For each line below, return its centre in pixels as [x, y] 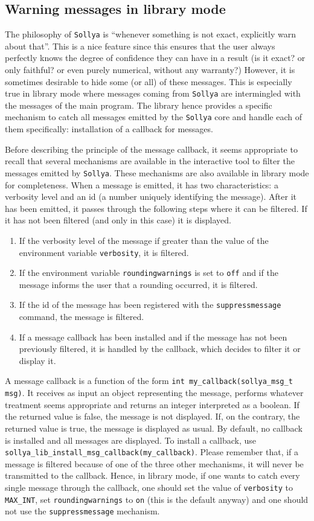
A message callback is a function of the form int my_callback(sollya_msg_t [149, 381]
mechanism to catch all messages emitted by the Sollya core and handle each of [153, 117]
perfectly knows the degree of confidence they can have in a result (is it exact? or [155, 58]
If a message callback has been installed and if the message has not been [153, 337]
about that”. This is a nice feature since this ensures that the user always [140, 46]
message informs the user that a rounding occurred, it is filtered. [138, 284]
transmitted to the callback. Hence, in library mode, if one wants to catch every [152, 475]
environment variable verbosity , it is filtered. [104, 252]
